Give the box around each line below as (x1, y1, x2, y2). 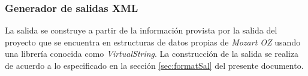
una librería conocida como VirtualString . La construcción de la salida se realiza (5, 47, 299, 60)
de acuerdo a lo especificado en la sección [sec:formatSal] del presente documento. (5, 59, 304, 71)
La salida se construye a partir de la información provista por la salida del (5, 24, 277, 37)
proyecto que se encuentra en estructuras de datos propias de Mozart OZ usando (5, 35, 301, 48)
